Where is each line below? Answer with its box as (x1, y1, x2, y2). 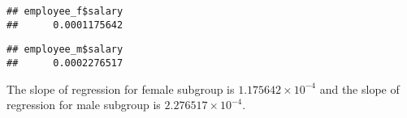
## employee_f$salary (6, 6, 123, 17)
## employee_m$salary (6, 44, 123, 56)
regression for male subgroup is (6, 96, 161, 113)
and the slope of (319, 80, 400, 97)
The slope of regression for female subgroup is (6, 80, 235, 97)
